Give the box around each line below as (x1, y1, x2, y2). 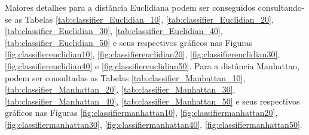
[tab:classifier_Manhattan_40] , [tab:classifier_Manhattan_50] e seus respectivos (5, 94, 300, 107)
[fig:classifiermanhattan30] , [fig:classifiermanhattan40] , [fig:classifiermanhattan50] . (5, 118, 302, 130)
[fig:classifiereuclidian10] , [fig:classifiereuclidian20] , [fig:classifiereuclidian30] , (5, 48, 280, 60)
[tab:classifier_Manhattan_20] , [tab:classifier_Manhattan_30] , (5, 83, 235, 96)
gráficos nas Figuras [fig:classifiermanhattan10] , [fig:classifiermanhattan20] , (5, 106, 278, 119)
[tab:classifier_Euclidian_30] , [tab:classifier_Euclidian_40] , (5, 24, 223, 37)
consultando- (258, 1, 305, 13)
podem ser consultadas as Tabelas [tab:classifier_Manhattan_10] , (5, 71, 246, 84)
